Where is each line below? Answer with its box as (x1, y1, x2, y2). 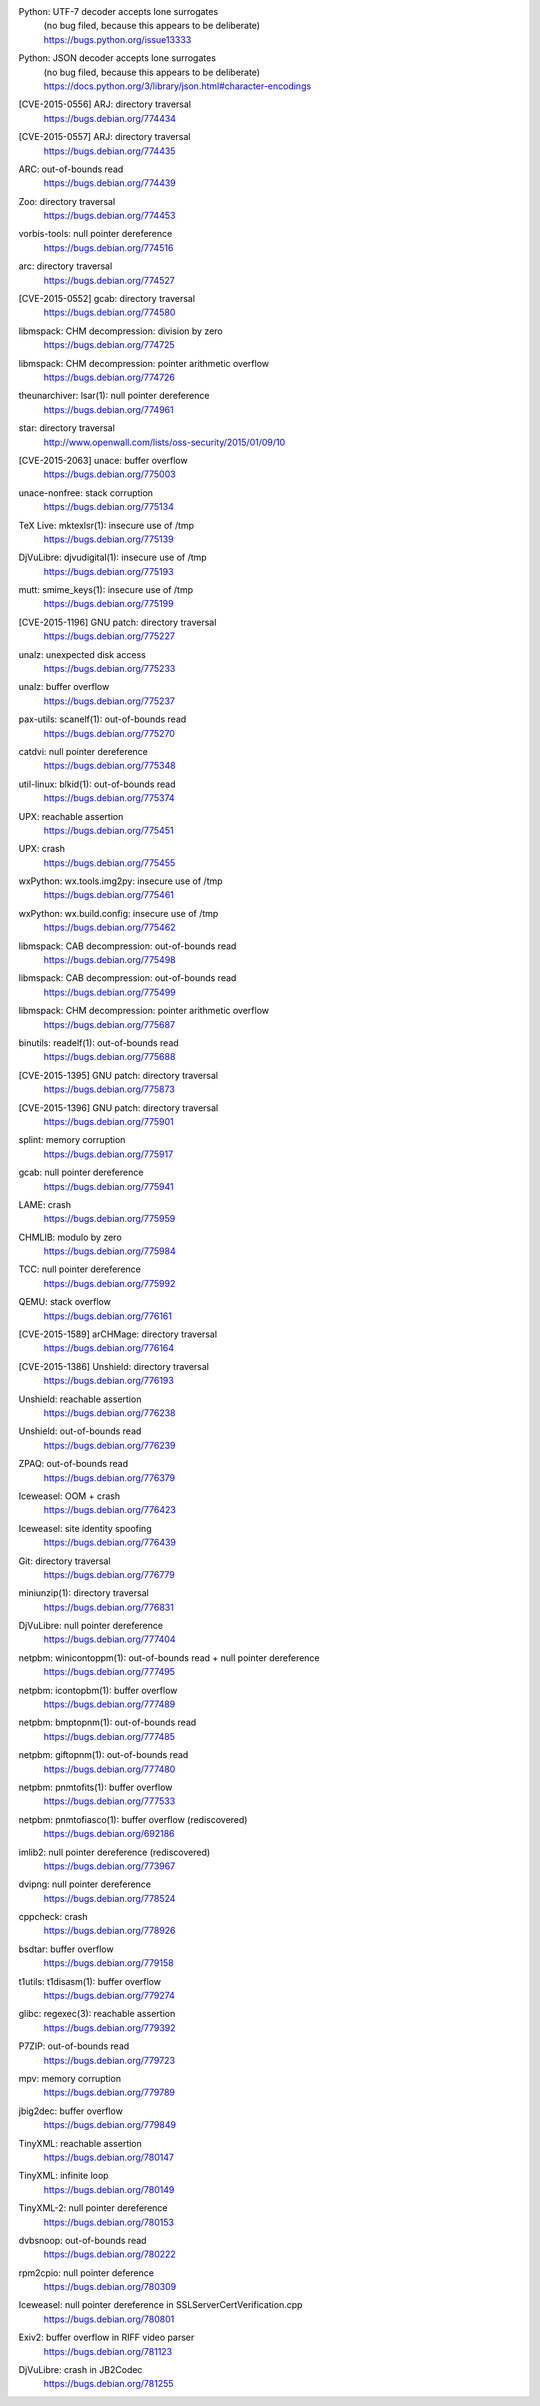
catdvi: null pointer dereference (18, 745, 149, 757)
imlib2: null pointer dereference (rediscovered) (18, 1846, 211, 1858)
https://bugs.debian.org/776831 (43, 1601, 174, 1613)
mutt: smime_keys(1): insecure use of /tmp (18, 584, 194, 596)
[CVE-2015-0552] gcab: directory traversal (18, 293, 195, 305)
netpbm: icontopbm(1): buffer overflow (18, 1684, 178, 1696)
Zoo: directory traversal (18, 195, 116, 207)
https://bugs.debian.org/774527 (43, 274, 175, 286)
